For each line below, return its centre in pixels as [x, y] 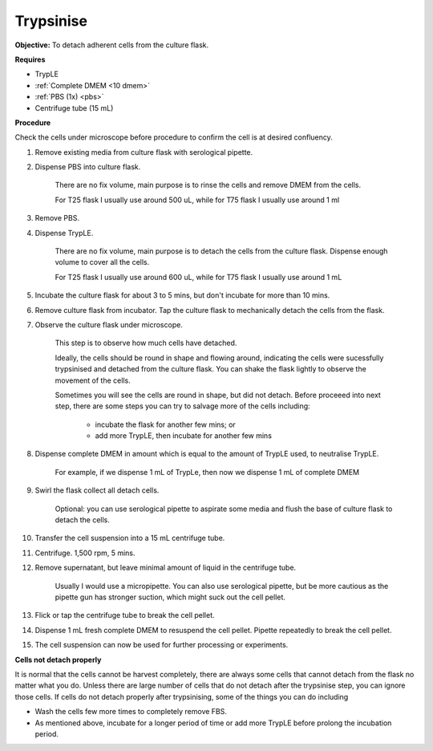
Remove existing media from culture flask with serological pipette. [144, 152]
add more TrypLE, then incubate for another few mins [184, 436]
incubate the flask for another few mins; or [165, 424]
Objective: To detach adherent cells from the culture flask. [112, 45]
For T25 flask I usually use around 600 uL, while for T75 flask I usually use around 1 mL [198, 277]
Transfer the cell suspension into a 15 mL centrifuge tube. [130, 538]
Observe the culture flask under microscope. [109, 324]
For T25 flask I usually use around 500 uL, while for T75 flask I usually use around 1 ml [197, 200]
